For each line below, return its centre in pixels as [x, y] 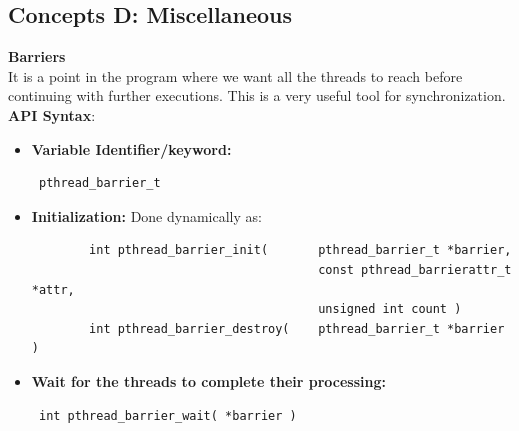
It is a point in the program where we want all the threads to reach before [235, 75]
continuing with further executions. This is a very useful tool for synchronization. [257, 95]
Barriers [37, 56]
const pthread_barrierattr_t [415, 269]
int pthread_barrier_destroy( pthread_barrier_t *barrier [297, 328]
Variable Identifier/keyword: [131, 148]
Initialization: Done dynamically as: [146, 215]
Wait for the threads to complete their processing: [208, 380]
